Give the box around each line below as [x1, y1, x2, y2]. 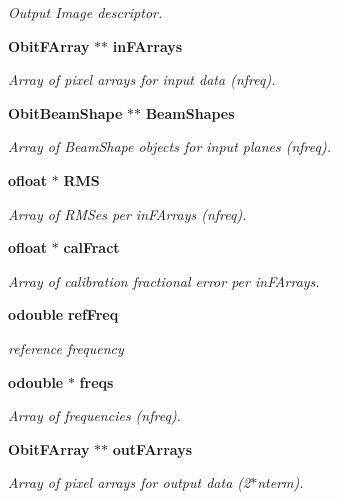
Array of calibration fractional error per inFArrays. [8, 270, 320, 291]
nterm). [257, 472, 304, 493]
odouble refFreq [8, 304, 119, 325]
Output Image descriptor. [8, 2, 163, 22]
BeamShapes [145, 102, 235, 123]
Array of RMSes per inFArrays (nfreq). [8, 203, 247, 224]
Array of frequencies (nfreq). [8, 405, 181, 426]
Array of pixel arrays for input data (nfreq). [8, 69, 276, 90]
